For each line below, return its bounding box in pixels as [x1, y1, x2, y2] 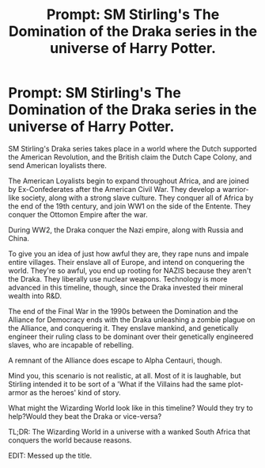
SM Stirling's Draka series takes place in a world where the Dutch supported [8, 144, 257, 153]
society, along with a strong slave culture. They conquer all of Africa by [21, 193, 254, 202]
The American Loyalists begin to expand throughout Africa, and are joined [8, 176, 249, 186]
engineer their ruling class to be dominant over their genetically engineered [8, 332, 254, 341]
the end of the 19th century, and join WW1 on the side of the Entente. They [8, 201, 252, 211]
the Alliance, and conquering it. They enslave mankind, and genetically [8, 323, 239, 332]
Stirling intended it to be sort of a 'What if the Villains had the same [8, 379, 227, 389]
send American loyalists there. [8, 160, 107, 170]
